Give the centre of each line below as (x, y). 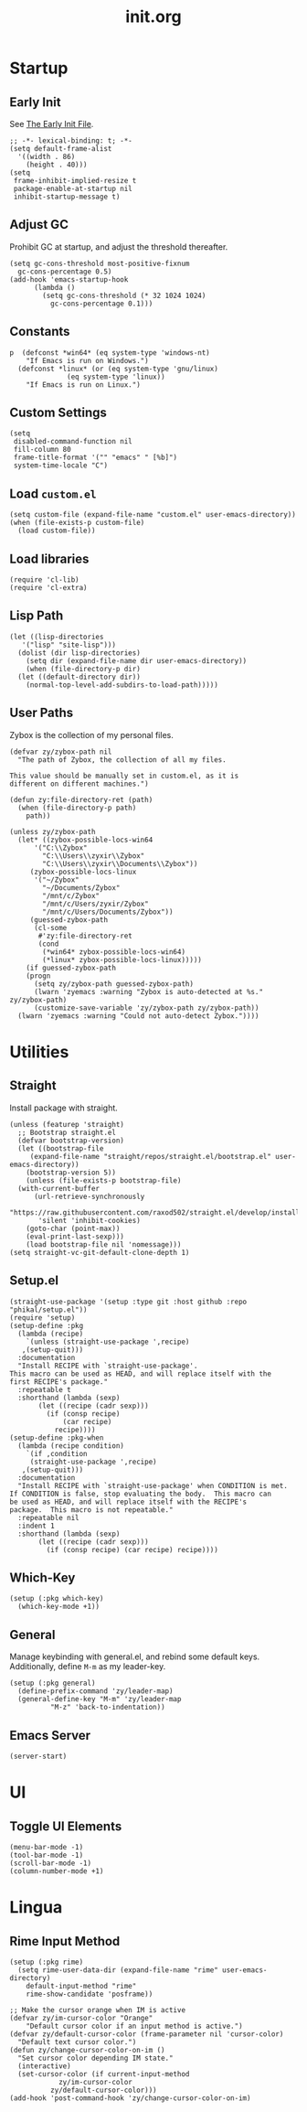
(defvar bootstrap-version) (71, 1141)
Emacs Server (50, 1735)
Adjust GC (39, 225)
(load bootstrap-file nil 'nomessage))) (104, 1244)
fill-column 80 (42, 450)
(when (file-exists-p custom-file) (77, 523)
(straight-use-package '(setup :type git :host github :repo (128, 1302)
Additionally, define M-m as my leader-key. (88, 1667)
